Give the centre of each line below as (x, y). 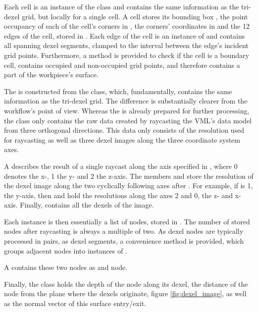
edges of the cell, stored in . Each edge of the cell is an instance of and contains (125, 35)
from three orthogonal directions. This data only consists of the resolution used (124, 130)
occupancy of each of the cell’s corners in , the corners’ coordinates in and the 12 (127, 26)
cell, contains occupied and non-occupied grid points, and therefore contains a (122, 65)
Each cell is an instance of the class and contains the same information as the (122, 6)
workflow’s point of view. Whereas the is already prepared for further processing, (127, 110)
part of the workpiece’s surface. (51, 75)
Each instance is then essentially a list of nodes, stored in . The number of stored (127, 221)
